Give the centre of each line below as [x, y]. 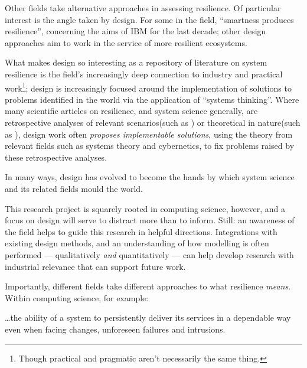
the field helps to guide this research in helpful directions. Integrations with [141, 231]
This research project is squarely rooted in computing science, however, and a [145, 208]
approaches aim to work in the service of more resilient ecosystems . [126, 42]
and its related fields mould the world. [74, 188]
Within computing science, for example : [77, 297]
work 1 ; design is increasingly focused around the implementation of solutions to [148, 87]
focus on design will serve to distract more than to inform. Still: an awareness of [150, 220]
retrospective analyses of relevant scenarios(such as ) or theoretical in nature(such [153, 122]
